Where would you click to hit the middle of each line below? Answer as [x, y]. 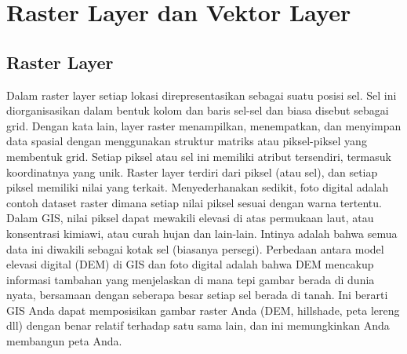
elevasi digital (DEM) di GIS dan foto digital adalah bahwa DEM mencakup [190, 264]
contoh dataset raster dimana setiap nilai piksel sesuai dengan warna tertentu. [194, 202]
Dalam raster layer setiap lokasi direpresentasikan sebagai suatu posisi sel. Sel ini [202, 95]
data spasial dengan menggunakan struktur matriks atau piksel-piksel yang [187, 141]
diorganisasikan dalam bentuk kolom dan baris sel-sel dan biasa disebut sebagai [198, 110]
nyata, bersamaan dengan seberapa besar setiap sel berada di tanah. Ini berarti [197, 295]
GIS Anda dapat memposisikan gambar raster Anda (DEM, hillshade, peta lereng [203, 310]
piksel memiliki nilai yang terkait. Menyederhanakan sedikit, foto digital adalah [198, 187]
